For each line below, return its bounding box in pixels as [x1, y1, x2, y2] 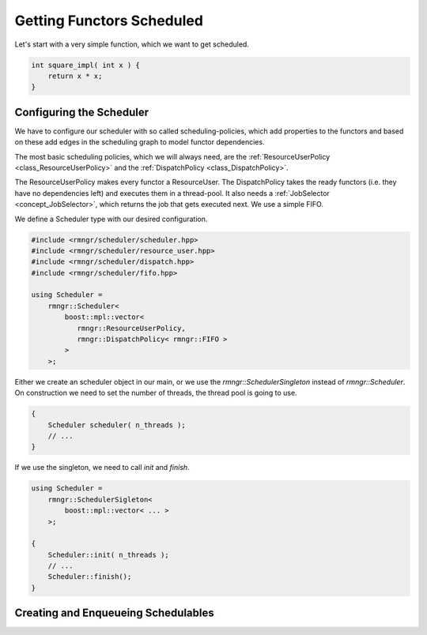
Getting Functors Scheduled [14, 12, 203, 29]
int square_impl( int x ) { [31, 60, 140, 70]
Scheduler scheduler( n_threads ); [47, 420, 186, 430]
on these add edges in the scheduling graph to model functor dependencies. [14, 137, 265, 147]
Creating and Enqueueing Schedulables [14, 607, 214, 620]
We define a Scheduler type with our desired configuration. [14, 214, 208, 224]
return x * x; [47, 71, 103, 81]
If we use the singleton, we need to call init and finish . [14, 463, 190, 472]
